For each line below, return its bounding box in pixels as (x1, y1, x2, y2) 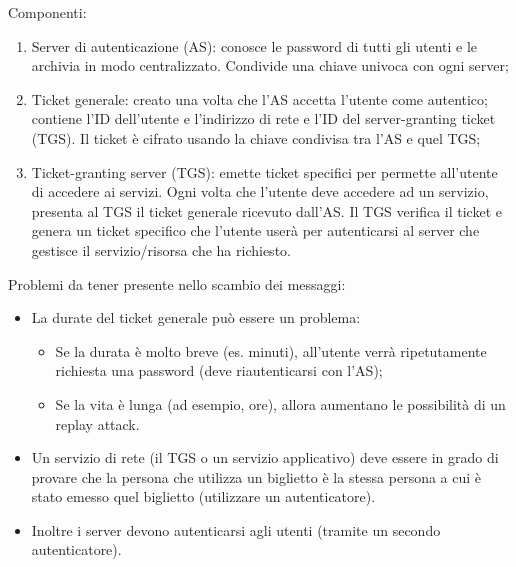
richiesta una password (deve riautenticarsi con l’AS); (55, 360, 383, 381)
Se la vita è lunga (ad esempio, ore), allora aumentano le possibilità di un (55, 393, 506, 414)
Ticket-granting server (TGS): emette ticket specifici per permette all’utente (31, 161, 498, 182)
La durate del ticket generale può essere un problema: (31, 307, 361, 328)
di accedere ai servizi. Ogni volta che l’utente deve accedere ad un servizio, (31, 181, 489, 202)
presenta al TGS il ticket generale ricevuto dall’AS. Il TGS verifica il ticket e (31, 200, 502, 221)
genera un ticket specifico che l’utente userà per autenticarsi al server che (31, 220, 480, 241)
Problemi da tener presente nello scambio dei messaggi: (8, 273, 346, 294)
